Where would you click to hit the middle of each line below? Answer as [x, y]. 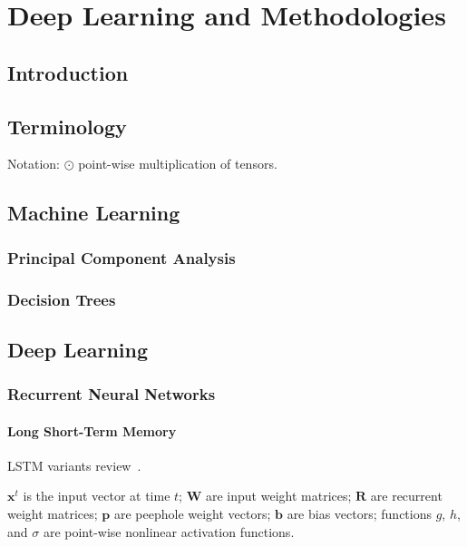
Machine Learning [94, 213]
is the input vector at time [97, 496]
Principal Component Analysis [122, 257]
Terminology [67, 126]
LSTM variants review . [74, 465]
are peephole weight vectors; [192, 514]
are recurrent [406, 496]
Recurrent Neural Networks [112, 394]
